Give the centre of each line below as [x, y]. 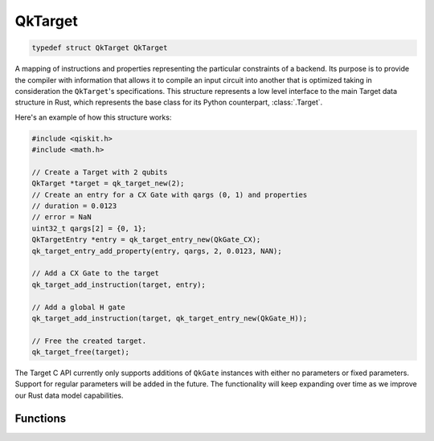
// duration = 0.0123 [74, 206]
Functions [41, 418]
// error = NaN [61, 217]
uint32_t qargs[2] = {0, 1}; [89, 228]
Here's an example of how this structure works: [93, 117]
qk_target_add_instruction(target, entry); [119, 284]
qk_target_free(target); [81, 352]
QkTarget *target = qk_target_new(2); [108, 184]
